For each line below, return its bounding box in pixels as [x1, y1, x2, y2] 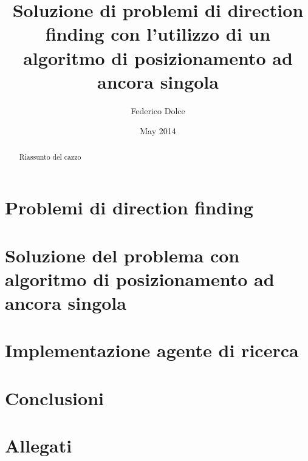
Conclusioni [5, 385, 104, 410]
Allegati [5, 433, 72, 458]
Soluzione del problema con [5, 242, 240, 267]
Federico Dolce [131, 104, 185, 117]
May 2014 [140, 125, 176, 137]
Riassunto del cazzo [19, 151, 81, 162]
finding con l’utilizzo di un [45, 21, 271, 46]
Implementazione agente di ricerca [5, 338, 299, 363]
